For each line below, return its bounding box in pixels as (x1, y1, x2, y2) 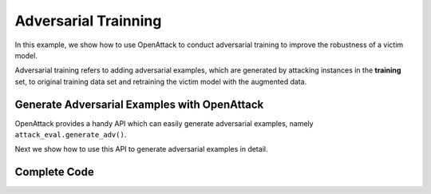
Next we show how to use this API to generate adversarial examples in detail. (14, 145, 268, 154)
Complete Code (14, 165, 95, 179)
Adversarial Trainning (14, 12, 162, 30)
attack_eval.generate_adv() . (14, 130, 127, 140)
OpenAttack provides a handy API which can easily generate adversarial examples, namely (14, 118, 314, 128)
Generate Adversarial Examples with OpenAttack (14, 97, 264, 111)
